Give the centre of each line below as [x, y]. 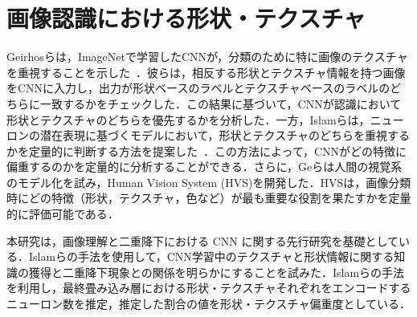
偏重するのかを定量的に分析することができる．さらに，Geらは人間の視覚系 [204, 167]
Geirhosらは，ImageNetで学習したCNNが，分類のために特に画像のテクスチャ [207, 57]
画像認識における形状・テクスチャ [186, 18]
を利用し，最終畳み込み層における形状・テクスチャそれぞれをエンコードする [209, 288]
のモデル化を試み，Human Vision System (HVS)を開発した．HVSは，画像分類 [209, 182]
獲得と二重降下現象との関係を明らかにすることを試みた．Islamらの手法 [217, 272]
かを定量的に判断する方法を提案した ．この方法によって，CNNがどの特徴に [207, 150]
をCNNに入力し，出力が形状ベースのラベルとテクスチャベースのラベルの [198, 88]
